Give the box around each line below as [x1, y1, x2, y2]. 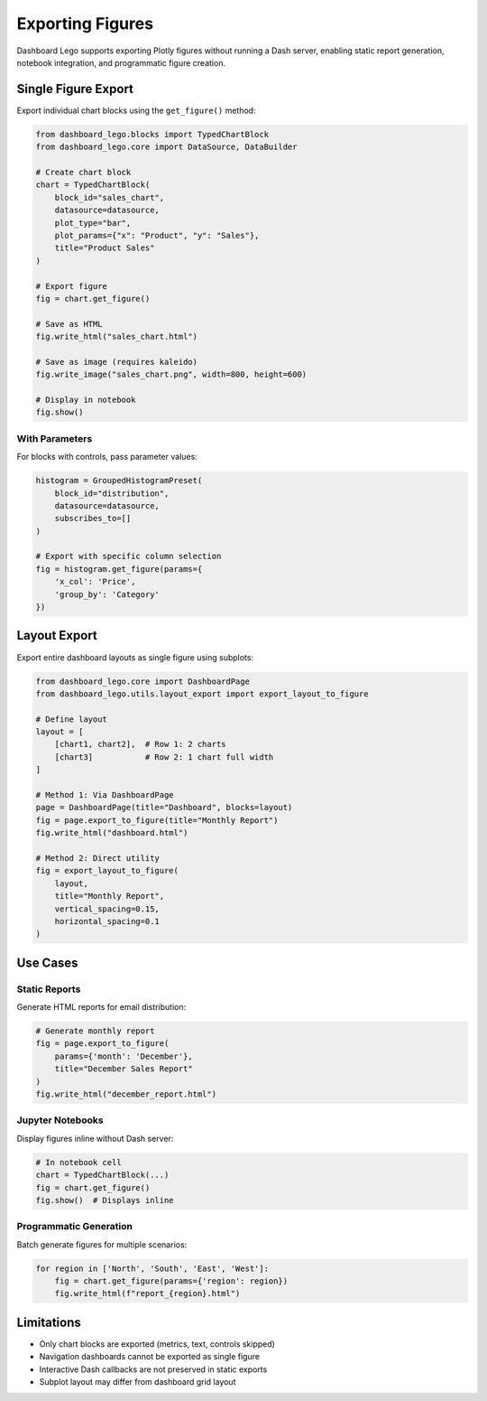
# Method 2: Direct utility [35, 854, 160, 863]
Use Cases [16, 955, 78, 970]
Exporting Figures [16, 14, 153, 33]
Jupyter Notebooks [16, 1114, 104, 1126]
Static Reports [16, 983, 81, 995]
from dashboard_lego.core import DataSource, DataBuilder [35, 142, 298, 153]
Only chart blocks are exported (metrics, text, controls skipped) [39, 1338, 275, 1350]
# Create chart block [35, 167, 132, 177]
